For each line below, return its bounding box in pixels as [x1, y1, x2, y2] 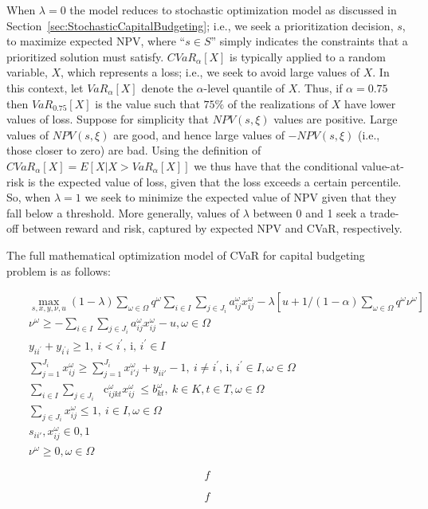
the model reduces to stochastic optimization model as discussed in [69, 2, 397, 18]
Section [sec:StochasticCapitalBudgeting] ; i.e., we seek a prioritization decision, [6, 17, 394, 33]
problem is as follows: [6, 262, 111, 279]
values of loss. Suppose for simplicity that [6, 111, 209, 127]
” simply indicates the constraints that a [210, 33, 408, 49]
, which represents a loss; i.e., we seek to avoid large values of [61, 64, 360, 80]
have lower [344, 95, 396, 112]
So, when [6, 189, 51, 206]
